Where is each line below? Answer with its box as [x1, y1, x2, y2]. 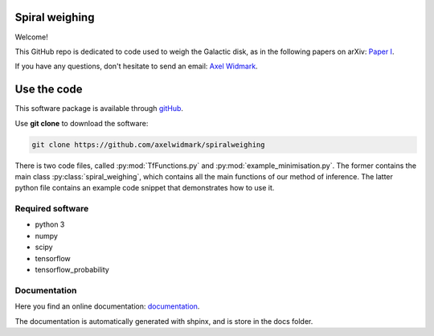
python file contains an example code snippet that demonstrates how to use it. [14, 183, 275, 193]
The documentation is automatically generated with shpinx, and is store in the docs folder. [14, 316, 313, 326]
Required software [14, 203, 89, 215]
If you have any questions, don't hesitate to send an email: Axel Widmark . [14, 61, 258, 72]
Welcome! [14, 32, 48, 42]
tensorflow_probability [35, 265, 110, 275]
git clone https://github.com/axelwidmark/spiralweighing [31, 140, 265, 149]
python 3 [35, 219, 65, 229]
